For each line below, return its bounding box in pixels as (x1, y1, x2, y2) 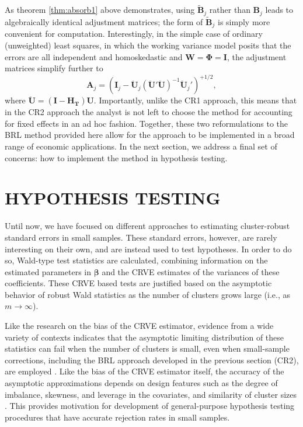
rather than (209, 4, 250, 16)
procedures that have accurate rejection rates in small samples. (5, 411, 230, 423)
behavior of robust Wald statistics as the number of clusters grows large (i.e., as (5, 288, 290, 300)
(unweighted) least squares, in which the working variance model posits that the (5, 39, 291, 51)
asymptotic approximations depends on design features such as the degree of (5, 377, 278, 389)
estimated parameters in (5, 265, 91, 277)
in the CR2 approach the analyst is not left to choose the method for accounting (5, 106, 292, 118)
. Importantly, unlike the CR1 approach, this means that (93, 94, 297, 106)
